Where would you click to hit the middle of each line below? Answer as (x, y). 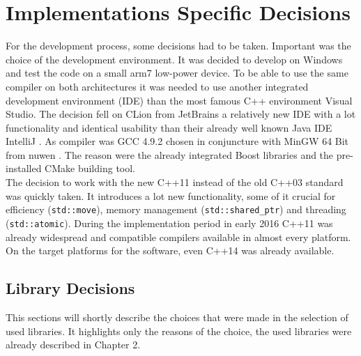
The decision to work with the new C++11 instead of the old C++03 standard (175, 182)
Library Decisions (70, 288)
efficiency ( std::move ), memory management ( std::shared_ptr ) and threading (176, 209)
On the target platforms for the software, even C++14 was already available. (170, 250)
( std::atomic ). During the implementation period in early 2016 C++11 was (169, 223)
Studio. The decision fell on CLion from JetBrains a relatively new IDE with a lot (181, 114)
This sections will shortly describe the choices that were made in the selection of (177, 317)
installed (24, 168)
